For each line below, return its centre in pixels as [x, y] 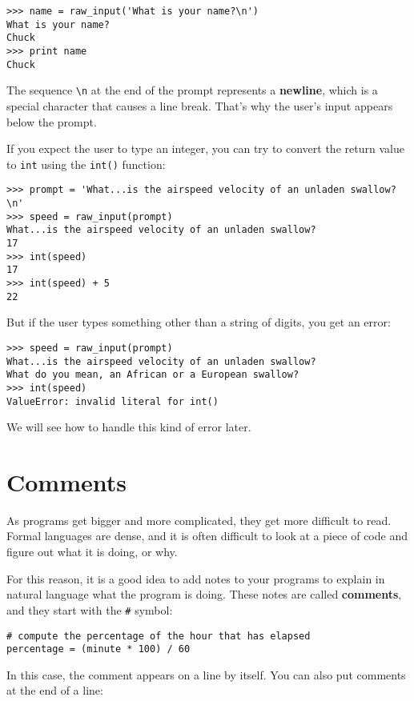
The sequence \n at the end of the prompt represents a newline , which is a [192, 90]
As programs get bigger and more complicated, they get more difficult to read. [199, 520]
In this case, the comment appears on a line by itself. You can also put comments [206, 674]
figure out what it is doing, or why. [92, 552]
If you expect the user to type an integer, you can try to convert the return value [205, 148]
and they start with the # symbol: [90, 609]
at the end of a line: [55, 690]
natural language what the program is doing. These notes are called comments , [204, 594]
